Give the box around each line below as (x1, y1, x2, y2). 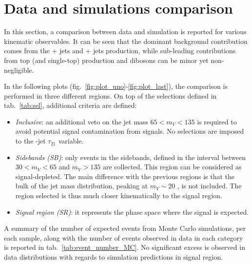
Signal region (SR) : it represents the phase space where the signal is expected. (15, 206, 249, 217)
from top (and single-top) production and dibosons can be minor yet (4, 55, 209, 65)
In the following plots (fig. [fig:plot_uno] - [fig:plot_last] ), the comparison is (4, 81, 228, 91)
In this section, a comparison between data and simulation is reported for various (4, 26, 247, 37)
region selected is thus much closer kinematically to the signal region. (15, 190, 222, 201)
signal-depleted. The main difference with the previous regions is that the (15, 171, 234, 181)
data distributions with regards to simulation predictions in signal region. (4, 252, 223, 262)
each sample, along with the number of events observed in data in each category (4, 232, 243, 243)
